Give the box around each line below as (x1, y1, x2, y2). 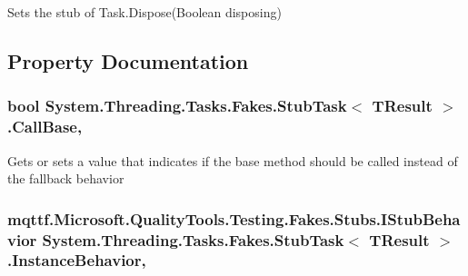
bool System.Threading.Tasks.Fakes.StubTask (7, 94, 347, 117)
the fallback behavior (7, 169, 124, 188)
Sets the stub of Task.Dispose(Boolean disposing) (7, 3, 282, 21)
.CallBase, (7, 115, 83, 138)
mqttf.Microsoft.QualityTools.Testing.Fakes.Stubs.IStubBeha (7, 207, 461, 230)
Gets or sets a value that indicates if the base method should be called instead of (7, 151, 458, 170)
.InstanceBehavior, (7, 249, 146, 271)
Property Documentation (7, 46, 249, 74)
